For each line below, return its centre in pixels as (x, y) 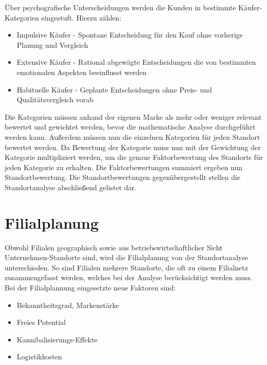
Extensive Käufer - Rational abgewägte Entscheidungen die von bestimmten (136, 62)
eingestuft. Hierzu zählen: (81, 17)
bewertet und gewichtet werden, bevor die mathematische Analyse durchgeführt (130, 127)
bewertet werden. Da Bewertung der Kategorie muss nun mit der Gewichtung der (133, 147)
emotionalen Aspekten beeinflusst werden (82, 72)
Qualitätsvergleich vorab (55, 99)
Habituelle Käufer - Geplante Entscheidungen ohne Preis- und (114, 89)
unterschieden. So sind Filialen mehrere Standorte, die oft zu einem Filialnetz (126, 267)
